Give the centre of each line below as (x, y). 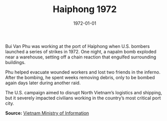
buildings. (15, 62)
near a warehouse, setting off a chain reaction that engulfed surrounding (81, 57)
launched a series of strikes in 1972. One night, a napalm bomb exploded (81, 51)
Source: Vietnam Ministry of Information (47, 113)
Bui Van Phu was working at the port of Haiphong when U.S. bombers (78, 46)
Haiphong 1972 (85, 9)
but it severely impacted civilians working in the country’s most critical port (83, 98)
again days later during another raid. (43, 83)
